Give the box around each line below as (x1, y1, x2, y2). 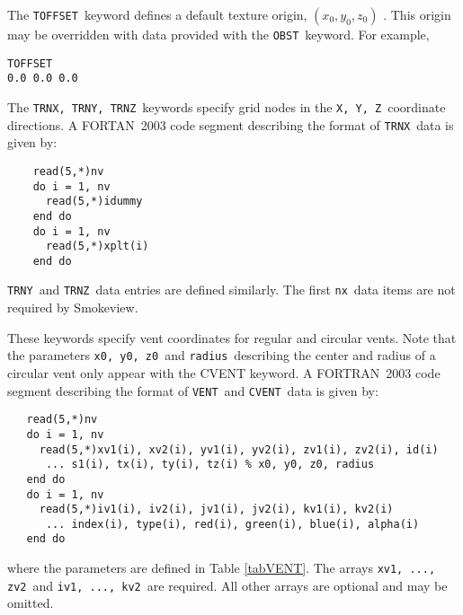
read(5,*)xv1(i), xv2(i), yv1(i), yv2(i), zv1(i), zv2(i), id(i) (39, 443, 439, 456)
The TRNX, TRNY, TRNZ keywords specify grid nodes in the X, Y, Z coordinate (7, 97, 446, 116)
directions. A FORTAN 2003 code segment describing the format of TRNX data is (7, 115, 454, 134)
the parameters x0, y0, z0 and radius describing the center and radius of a (7, 346, 436, 365)
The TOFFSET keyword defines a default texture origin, (7, 5, 307, 23)
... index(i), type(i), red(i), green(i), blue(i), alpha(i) (45, 517, 420, 531)
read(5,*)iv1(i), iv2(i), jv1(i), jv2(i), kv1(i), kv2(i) (39, 503, 394, 516)
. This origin (383, 5, 451, 23)
